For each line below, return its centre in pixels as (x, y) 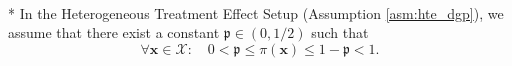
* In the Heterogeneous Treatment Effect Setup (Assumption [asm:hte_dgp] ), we (256, 12)
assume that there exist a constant (114, 32)
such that (340, 32)
